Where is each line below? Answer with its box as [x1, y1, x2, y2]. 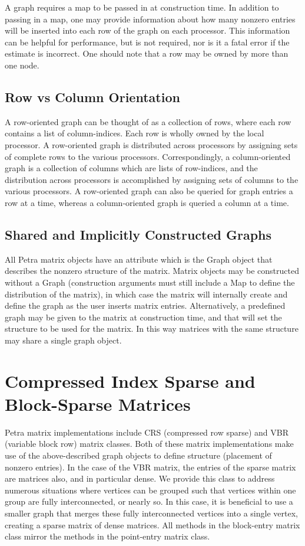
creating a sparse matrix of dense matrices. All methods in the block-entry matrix [5, 518, 300, 531]
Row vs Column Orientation [5, 87, 180, 106]
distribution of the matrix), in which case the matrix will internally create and [5, 287, 288, 300]
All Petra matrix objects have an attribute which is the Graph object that [5, 253, 273, 265]
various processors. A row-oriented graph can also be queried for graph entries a [5, 185, 293, 197]
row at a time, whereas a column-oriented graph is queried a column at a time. [5, 196, 289, 208]
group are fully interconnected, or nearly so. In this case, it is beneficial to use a [5, 495, 293, 508]
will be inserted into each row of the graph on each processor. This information [5, 24, 290, 37]
